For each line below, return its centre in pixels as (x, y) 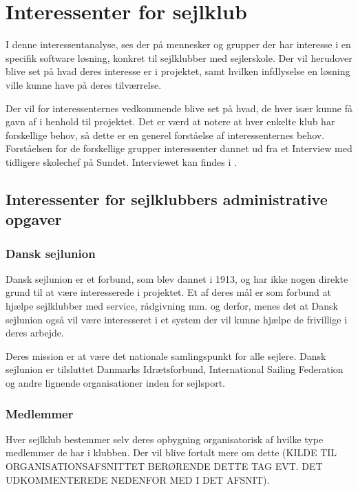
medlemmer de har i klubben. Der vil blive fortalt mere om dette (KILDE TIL (171, 452)
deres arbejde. (35, 333)
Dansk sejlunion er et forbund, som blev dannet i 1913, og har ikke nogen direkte (177, 278)
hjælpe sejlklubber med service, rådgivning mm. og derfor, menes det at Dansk (172, 306)
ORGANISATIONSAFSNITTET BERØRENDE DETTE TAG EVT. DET (164, 466)
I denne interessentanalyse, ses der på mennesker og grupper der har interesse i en (178, 44)
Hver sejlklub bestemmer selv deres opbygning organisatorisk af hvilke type (165, 439)
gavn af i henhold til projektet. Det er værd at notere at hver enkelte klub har (170, 121)
